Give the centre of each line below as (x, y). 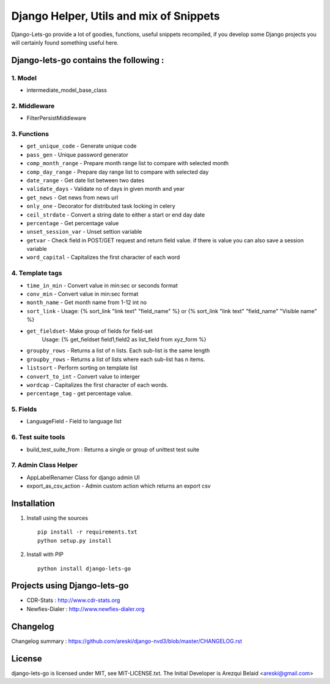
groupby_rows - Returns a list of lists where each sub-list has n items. (116, 359)
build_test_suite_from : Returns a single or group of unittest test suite (113, 449)
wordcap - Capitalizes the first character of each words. (97, 385)
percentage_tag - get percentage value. (79, 393)
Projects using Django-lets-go (70, 586)
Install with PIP (45, 554)
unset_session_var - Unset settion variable (84, 232)
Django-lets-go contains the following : (88, 60)
